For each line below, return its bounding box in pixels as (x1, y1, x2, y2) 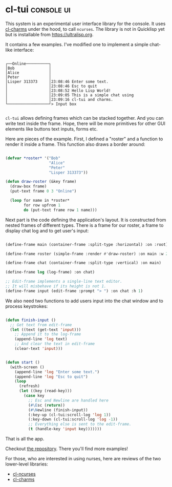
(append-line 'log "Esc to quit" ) (14, 374, 88, 379)
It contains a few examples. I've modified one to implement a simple (5, 41, 148, 47)
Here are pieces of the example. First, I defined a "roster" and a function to (5, 136, 163, 142)
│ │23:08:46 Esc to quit (5, 83, 97, 89)
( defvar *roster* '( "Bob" (5, 155, 60, 161)
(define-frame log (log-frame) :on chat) (5, 270, 95, 275)
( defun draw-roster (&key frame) (5, 179, 77, 184)
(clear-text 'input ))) (14, 346, 63, 351)
